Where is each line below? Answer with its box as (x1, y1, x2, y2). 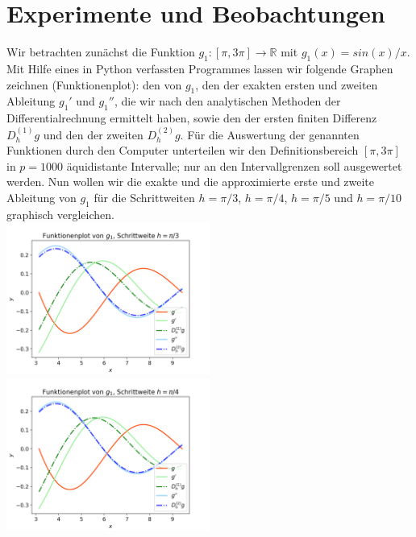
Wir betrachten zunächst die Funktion (6, 43, 195, 60)
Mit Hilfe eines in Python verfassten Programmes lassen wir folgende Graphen (6, 60, 393, 76)
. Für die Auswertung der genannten (180, 126, 360, 143)
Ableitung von (6, 188, 77, 205)
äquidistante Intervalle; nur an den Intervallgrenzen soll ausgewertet (66, 157, 402, 174)
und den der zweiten (43, 126, 144, 143)
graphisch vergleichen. (6, 205, 114, 222)
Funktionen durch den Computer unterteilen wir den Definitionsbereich (6, 142, 359, 159)
